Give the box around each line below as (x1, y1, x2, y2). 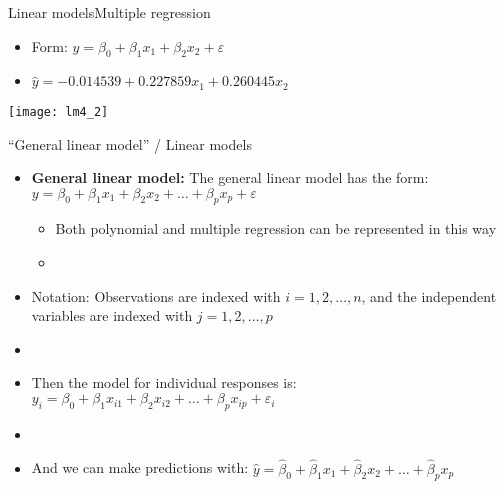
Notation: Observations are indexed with (31, 285, 281, 306)
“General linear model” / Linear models (8, 133, 252, 154)
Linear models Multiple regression (8, 2, 211, 22)
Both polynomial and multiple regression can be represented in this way (55, 218, 497, 239)
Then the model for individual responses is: (31, 372, 297, 393)
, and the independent (361, 285, 497, 306)
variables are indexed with (31, 305, 193, 326)
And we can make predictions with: (31, 457, 249, 478)
